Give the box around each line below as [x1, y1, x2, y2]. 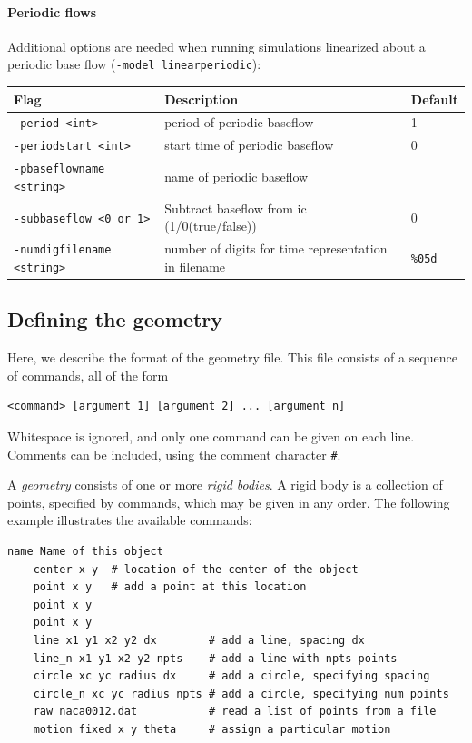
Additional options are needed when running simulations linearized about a [7, 36, 426, 55]
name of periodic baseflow [164, 167, 309, 186]
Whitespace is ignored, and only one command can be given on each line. [7, 427, 415, 445]
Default [410, 89, 458, 108]
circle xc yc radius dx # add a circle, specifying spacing [33, 669, 430, 683]
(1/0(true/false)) [164, 216, 257, 235]
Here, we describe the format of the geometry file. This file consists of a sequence [7, 348, 457, 367]
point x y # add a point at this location [33, 580, 307, 594]
